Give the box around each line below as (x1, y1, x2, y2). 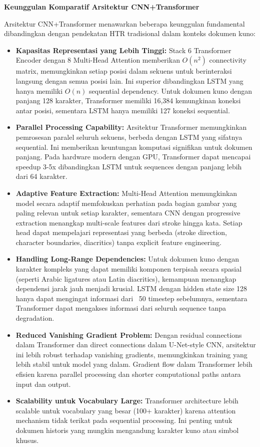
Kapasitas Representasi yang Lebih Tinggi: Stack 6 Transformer (15, 45, 231, 55)
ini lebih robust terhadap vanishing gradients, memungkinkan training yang (15, 349, 247, 359)
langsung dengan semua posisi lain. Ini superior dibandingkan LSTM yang (15, 75, 243, 86)
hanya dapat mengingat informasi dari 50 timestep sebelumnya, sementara (15, 293, 247, 303)
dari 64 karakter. (15, 171, 67, 181)
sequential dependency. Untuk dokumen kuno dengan (89, 85, 252, 96)
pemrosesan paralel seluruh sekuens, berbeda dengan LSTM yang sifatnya (15, 131, 242, 142)
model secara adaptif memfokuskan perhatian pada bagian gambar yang (15, 197, 237, 208)
